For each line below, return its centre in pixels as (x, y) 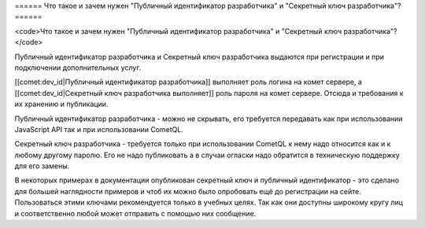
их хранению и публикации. (61, 104)
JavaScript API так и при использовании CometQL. (99, 129)
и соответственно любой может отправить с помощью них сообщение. (135, 213)
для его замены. (42, 166)
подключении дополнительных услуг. (78, 68)
